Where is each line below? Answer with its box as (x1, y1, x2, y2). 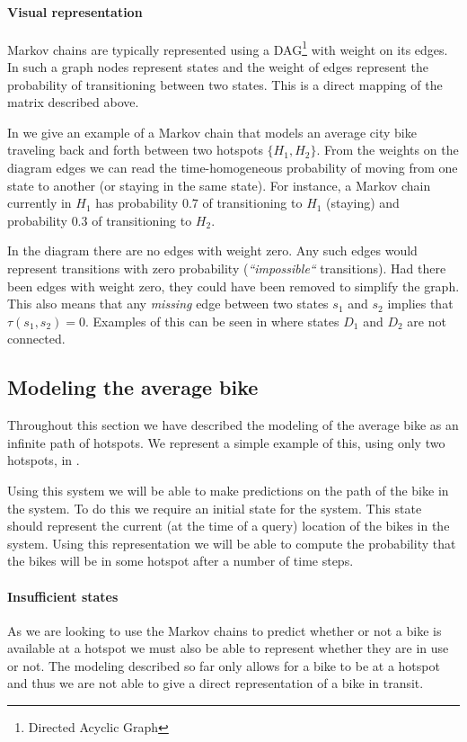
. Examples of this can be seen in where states (85, 311, 339, 330)
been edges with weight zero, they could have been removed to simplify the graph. (7, 276, 460, 295)
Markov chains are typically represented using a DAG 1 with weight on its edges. (7, 37, 448, 58)
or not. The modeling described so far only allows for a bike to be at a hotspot (7, 656, 440, 675)
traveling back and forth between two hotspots (7, 140, 263, 159)
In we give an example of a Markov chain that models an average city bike (7, 122, 417, 141)
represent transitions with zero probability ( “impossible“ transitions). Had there (7, 258, 446, 277)
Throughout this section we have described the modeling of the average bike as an (7, 416, 459, 434)
